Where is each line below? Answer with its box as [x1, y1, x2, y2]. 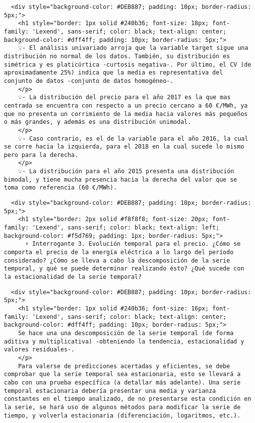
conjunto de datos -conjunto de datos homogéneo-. [4, 77, 174, 84]
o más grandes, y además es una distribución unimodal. [4, 118, 191, 126]
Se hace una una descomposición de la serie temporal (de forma [18, 329, 234, 337]
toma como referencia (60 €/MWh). [4, 184, 117, 192]
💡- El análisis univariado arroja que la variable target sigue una [18, 44, 249, 52]
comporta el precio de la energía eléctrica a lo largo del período [4, 249, 234, 256]
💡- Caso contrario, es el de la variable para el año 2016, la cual [18, 135, 249, 142]
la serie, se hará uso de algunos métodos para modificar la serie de [4, 403, 241, 411]
